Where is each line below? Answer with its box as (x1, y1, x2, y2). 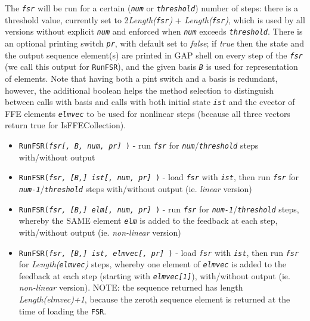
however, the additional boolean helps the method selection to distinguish (5, 84, 274, 96)
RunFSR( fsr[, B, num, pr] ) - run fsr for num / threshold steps (18, 139, 259, 152)
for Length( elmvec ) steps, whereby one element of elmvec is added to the (18, 258, 286, 270)
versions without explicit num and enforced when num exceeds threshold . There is (5, 25, 303, 38)
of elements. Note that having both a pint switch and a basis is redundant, (5, 72, 278, 84)
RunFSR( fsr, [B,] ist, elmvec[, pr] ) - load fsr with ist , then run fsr (18, 246, 299, 258)
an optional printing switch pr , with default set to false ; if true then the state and (5, 36, 304, 49)
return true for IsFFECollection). (5, 119, 126, 131)
